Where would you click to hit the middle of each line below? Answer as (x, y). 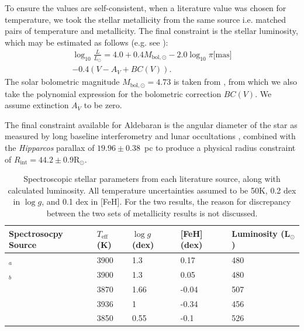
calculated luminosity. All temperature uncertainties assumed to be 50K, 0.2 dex (152, 190)
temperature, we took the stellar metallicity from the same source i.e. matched (146, 19)
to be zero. (103, 105)
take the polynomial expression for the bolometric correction (113, 93)
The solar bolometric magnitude (62, 82)
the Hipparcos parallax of (50, 148)
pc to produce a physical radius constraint (220, 148)
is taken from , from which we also (235, 82)
